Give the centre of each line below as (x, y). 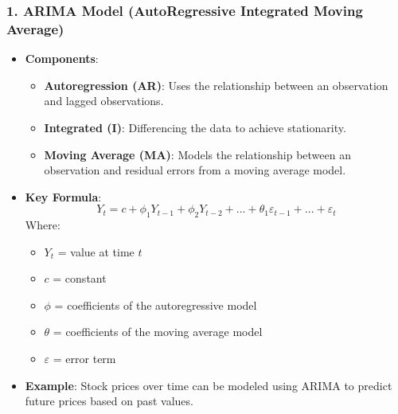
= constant (80, 278)
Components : (62, 59)
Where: (43, 225)
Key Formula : (63, 196)
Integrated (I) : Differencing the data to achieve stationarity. (195, 127)
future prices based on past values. (109, 401)
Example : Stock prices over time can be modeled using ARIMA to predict (209, 385)
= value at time (96, 251)
